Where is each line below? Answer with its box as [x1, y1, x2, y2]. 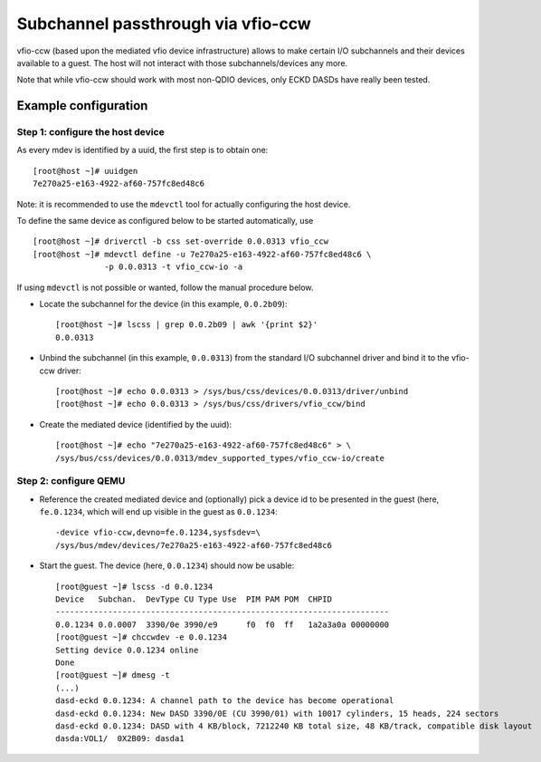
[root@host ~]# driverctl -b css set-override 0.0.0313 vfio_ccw [33, 236, 329, 246]
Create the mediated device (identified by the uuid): [39, 419, 233, 429]
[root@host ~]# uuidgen [33, 166, 138, 176]
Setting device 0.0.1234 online [55, 644, 199, 655]
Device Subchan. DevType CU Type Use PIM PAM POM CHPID [55, 594, 332, 604]
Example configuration [16, 98, 148, 113]
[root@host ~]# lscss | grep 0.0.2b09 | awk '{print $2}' [55, 320, 318, 330]
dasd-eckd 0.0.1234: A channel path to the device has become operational [55, 696, 394, 706]
